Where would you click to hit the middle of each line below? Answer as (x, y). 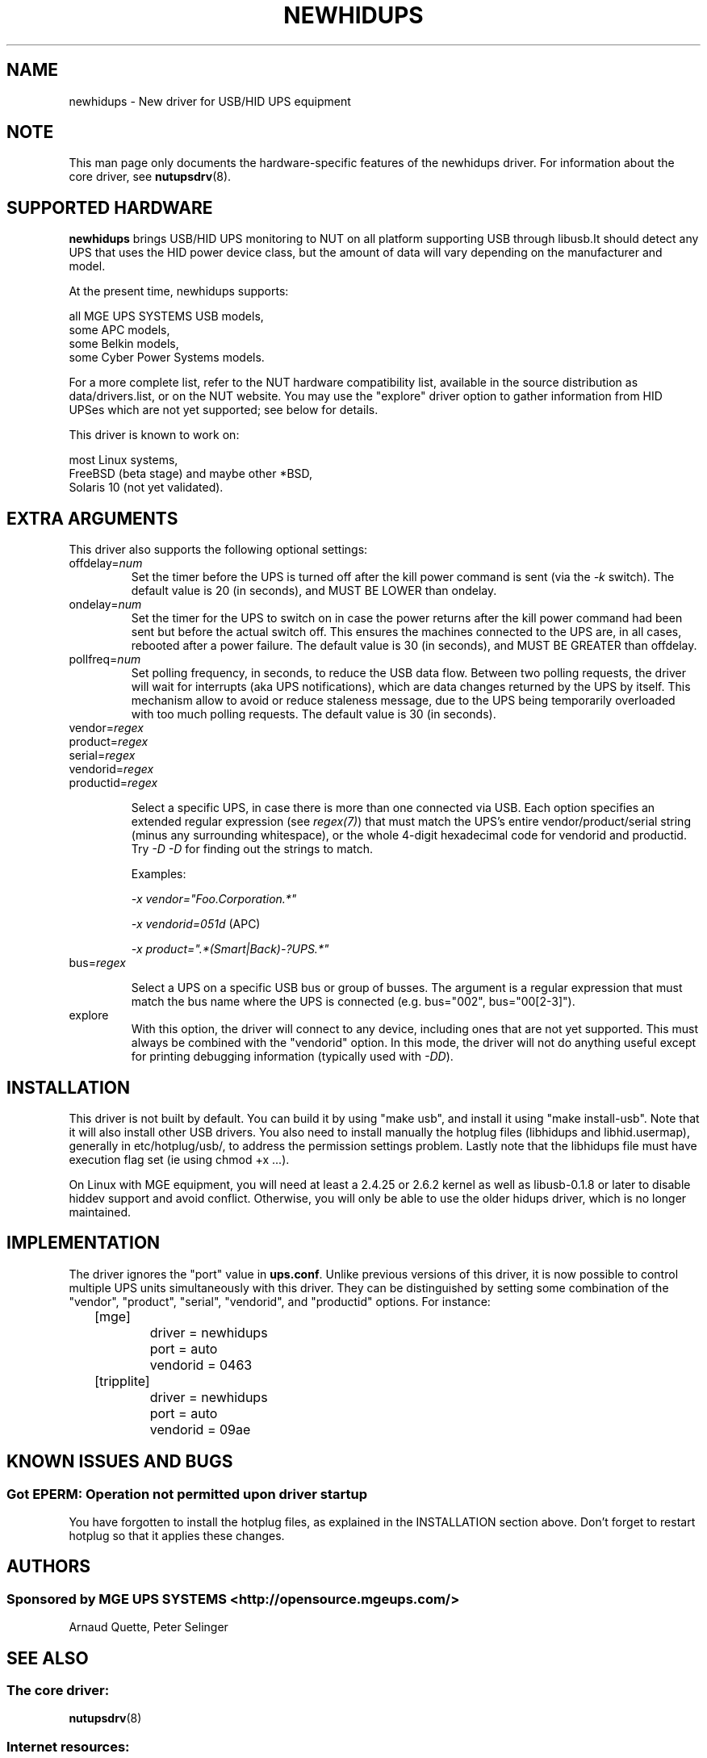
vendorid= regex (111, 769)
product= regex (109, 742)
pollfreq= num (105, 659)
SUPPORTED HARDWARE (110, 207)
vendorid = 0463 (201, 1365)
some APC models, (119, 330)
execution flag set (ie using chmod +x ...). (179, 1159)
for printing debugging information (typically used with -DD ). (292, 1057)
